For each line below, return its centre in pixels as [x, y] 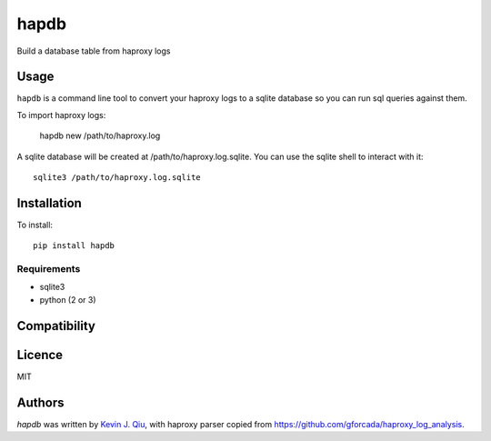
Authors [40, 402]
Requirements [49, 269]
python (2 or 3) [68, 299]
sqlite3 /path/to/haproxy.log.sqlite [117, 178]
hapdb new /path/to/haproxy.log [100, 135]
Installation [49, 203]
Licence [40, 355]
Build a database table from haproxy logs [94, 51]
